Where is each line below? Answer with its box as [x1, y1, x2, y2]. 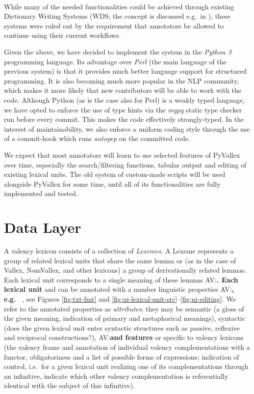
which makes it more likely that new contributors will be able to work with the [4, 85, 242, 95]
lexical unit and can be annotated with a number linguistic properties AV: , [4, 284, 234, 294]
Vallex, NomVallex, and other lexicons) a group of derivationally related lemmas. [4, 265, 247, 275]
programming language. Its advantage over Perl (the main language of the [4, 56, 227, 66]
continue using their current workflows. [4, 30, 121, 40]
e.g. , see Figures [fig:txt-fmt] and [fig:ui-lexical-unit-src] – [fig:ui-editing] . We [4, 293, 236, 304]
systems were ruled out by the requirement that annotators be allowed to [4, 20, 224, 30]
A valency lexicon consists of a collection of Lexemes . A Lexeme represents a [4, 246, 234, 255]
